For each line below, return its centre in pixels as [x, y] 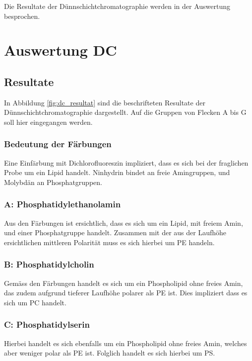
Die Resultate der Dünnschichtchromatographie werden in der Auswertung [117, 6]
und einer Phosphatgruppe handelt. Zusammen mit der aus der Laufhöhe [115, 232]
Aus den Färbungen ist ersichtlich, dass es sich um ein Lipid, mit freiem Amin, [124, 223]
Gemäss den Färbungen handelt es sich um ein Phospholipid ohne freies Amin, [124, 283]
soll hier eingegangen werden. [48, 122]
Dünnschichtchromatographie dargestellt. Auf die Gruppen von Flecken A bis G [125, 112]
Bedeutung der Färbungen [58, 144]
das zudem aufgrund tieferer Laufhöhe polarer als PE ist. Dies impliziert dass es [126, 293]
